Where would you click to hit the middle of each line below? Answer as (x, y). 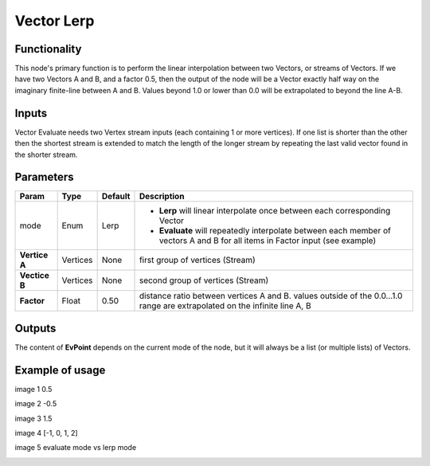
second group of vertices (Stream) (204, 280)
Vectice (34, 276)
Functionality (48, 49)
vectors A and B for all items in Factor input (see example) (268, 241)
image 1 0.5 (33, 389)
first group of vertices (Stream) (197, 260)
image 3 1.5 (33, 418)
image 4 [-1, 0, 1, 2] (47, 433)
